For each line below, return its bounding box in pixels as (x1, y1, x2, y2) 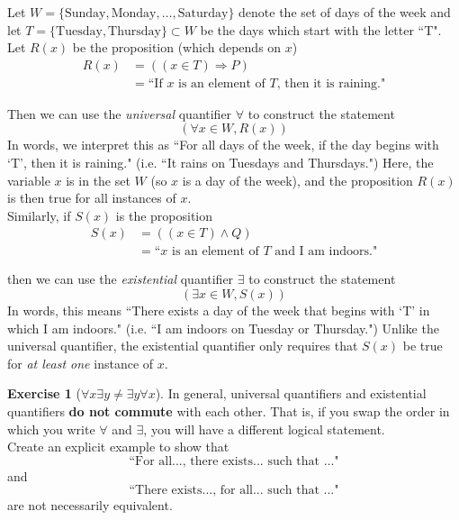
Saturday (177, 7, 229, 20)
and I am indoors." (274, 245, 378, 259)
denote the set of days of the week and (238, 3, 451, 21)
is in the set (66, 170, 130, 189)
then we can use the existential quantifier (7, 269, 234, 288)
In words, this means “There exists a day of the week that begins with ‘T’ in (7, 301, 430, 320)
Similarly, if (7, 205, 71, 224)
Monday (111, 7, 157, 20)
